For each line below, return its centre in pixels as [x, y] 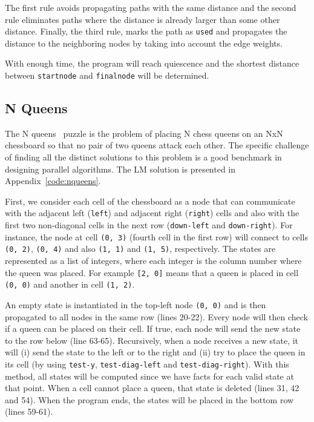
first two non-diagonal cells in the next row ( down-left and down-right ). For [149, 225]
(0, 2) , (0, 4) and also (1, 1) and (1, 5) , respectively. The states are [140, 249]
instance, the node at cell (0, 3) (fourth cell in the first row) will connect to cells [156, 236]
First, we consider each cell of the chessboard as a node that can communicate [150, 201]
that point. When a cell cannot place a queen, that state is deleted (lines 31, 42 [152, 388]
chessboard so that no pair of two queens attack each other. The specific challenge [157, 145]
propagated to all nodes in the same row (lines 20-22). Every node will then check [157, 316]
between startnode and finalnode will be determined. [107, 75]
